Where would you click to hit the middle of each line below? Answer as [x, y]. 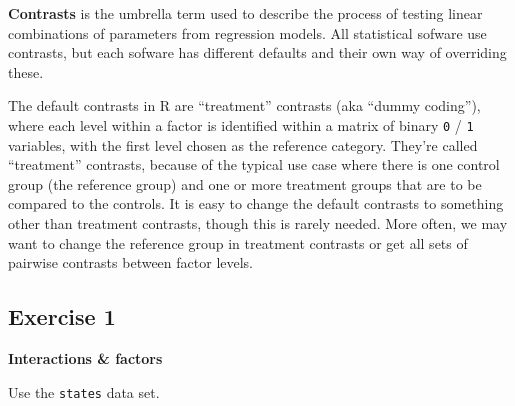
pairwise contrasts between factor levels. [130, 262]
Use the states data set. [84, 391]
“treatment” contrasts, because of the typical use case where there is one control [254, 164]
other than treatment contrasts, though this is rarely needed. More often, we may [258, 223]
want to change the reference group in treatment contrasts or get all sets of [238, 242]
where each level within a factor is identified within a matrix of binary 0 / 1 [241, 124]
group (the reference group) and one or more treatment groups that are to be [245, 183]
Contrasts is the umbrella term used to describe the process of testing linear [245, 13]
